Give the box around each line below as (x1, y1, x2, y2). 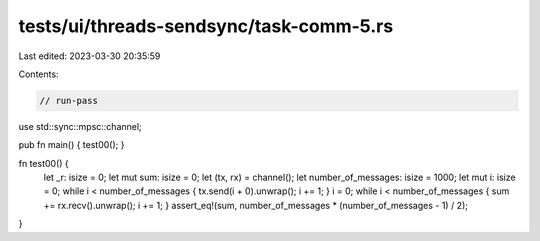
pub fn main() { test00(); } (18, 139, 125, 151)
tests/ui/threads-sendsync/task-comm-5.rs (18, 15, 394, 37)
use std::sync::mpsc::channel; (18, 120, 142, 132)
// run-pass (39, 95, 99, 106)
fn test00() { (18, 157, 69, 169)
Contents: (18, 68, 59, 80)
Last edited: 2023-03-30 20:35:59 (18, 50, 161, 62)
